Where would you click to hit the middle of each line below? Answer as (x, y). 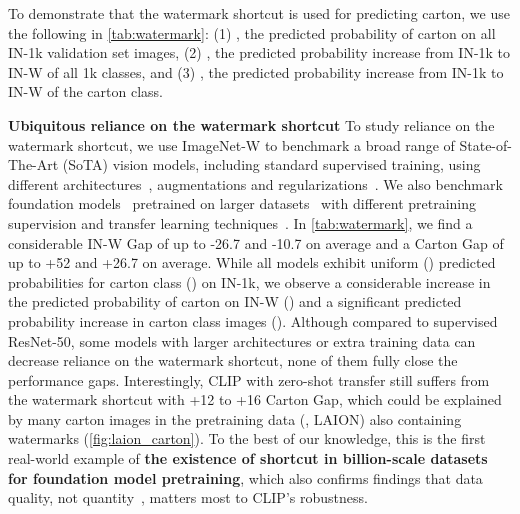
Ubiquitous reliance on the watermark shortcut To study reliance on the (251, 124)
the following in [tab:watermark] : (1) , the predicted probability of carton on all (252, 32)
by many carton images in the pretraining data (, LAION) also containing (235, 418)
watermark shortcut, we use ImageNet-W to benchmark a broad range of (231, 144)
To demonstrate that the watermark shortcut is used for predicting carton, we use (259, 13)
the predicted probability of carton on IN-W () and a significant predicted (235, 301)
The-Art (33, 164)
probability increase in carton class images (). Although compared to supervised (253, 320)
